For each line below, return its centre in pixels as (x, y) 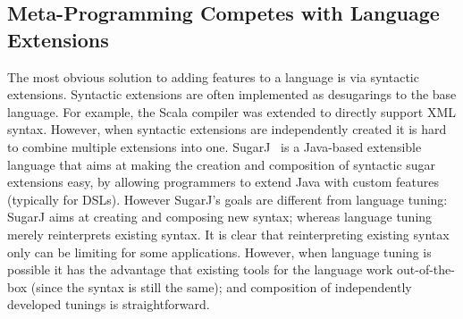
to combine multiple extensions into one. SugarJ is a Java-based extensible (215, 146)
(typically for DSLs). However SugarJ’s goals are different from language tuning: (227, 199)
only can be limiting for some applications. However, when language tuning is (219, 252)
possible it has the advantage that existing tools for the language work (200, 269)
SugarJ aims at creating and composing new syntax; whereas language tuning (220, 217)
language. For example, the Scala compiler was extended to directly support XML (231, 111)
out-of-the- (426, 269)
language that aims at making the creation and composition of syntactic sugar (222, 164)
